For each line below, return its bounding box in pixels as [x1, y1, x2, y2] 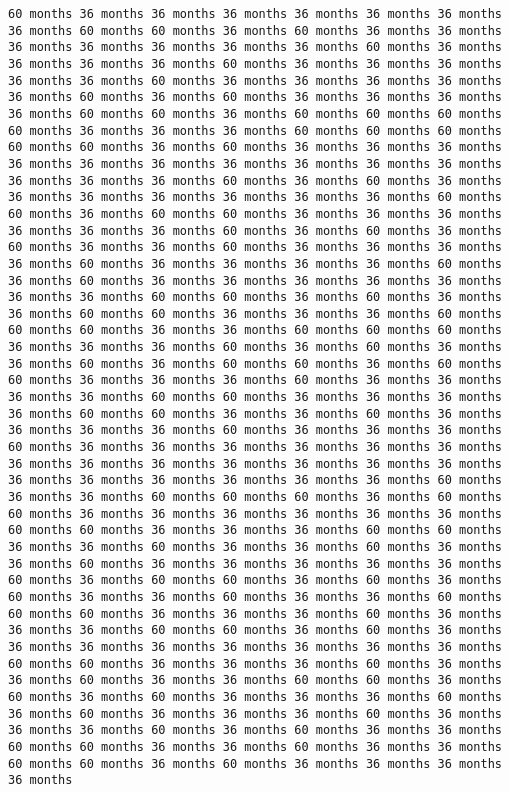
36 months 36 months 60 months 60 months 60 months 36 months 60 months [8, 490, 502, 505]
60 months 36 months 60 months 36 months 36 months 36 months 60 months [8, 689, 502, 704]
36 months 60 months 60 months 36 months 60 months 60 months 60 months [8, 106, 502, 121]
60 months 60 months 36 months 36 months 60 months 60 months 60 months [8, 323, 502, 338]
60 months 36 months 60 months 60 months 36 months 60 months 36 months [8, 573, 502, 588]
